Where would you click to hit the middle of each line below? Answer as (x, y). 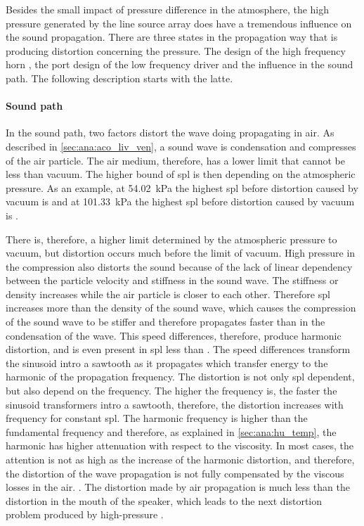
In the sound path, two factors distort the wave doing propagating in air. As (170, 133)
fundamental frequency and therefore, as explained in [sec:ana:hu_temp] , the (171, 431)
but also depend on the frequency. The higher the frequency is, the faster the (171, 391)
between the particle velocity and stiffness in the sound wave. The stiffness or (172, 280)
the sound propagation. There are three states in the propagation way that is (172, 37)
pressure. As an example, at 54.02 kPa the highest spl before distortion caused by (182, 187)
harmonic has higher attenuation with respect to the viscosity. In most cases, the (180, 445)
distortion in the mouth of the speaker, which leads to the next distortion (164, 500)
